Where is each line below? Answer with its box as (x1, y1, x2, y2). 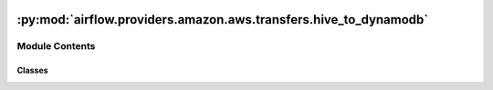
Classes (16, 65, 49, 76)
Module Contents (16, 40, 96, 53)
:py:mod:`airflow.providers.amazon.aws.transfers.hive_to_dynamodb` (16, 12, 429, 27)
